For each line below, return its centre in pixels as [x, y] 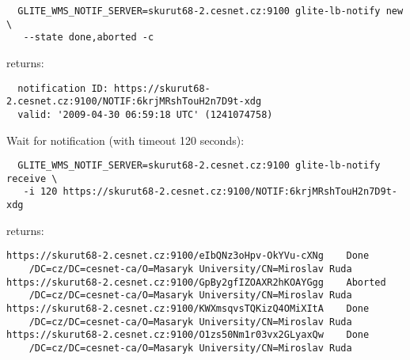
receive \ [32, 178]
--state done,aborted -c [89, 38]
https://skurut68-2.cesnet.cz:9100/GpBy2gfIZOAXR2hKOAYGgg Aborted [196, 282]
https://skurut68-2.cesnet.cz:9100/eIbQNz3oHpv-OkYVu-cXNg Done [188, 256]
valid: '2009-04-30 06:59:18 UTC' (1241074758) [145, 114]
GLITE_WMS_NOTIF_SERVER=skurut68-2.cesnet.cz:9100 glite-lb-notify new [211, 11]
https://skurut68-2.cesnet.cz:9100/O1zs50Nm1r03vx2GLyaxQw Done [188, 335]
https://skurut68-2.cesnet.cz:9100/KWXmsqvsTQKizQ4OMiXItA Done [188, 308]
